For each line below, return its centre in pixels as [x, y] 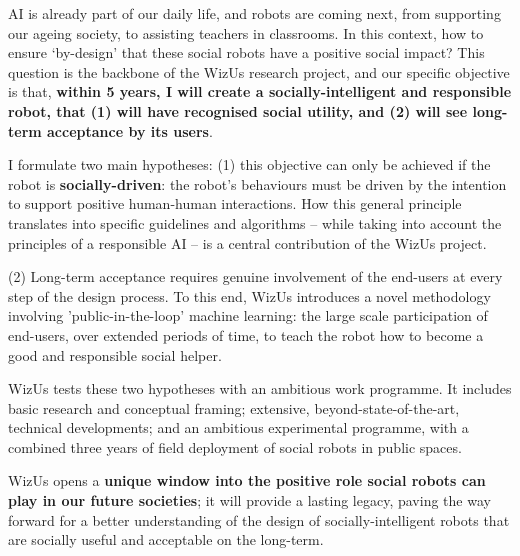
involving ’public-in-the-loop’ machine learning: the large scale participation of [248, 315]
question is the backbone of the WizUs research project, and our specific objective [259, 71]
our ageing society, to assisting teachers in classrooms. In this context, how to [246, 32]
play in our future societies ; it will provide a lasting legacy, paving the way [249, 500]
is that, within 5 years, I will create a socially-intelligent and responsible [260, 91]
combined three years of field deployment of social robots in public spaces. [235, 446]
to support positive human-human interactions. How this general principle [235, 203]
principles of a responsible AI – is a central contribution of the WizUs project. [247, 242]
